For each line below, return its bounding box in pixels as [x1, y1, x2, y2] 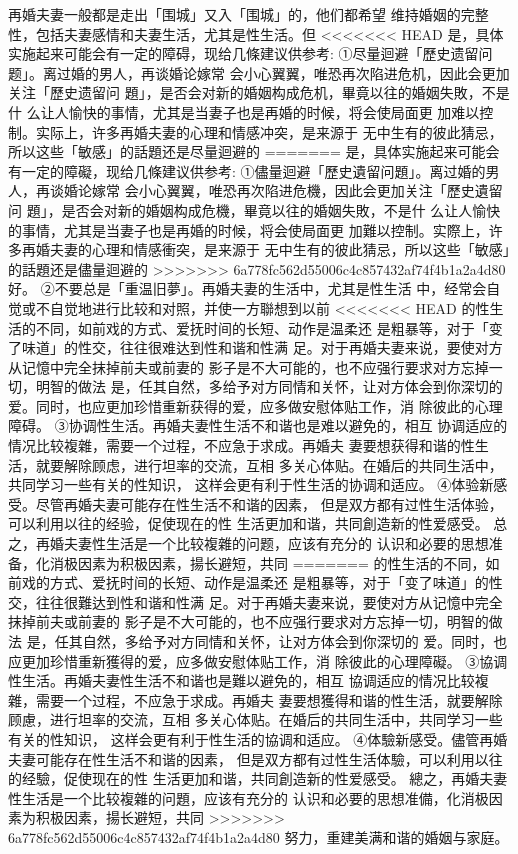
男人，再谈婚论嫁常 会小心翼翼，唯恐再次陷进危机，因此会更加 [98, 62, 510, 83]
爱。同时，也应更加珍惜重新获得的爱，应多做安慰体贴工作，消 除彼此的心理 [8, 395, 503, 416]
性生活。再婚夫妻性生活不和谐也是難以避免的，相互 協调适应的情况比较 [8, 670, 475, 691]
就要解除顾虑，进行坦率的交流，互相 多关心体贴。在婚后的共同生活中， [35, 454, 503, 475]
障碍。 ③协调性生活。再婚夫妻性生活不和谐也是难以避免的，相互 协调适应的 [8, 415, 508, 436]
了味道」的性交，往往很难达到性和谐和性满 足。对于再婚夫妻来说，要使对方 [8, 337, 503, 358]
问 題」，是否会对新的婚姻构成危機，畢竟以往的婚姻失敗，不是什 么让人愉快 [8, 199, 501, 220]
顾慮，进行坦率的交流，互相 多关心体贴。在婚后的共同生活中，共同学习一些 [8, 709, 503, 730]
